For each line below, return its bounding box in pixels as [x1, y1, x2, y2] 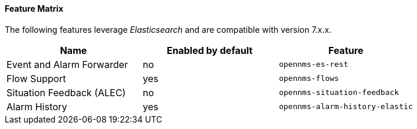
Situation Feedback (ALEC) [6, 86, 126, 99]
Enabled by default [166, 44, 253, 56]
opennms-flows [278, 74, 339, 83]
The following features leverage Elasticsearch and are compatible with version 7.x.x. [5, 24, 331, 35]
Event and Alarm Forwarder [6, 58, 128, 70]
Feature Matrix [5, 4, 64, 13]
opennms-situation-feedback [278, 88, 399, 97]
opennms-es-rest [278, 60, 349, 69]
